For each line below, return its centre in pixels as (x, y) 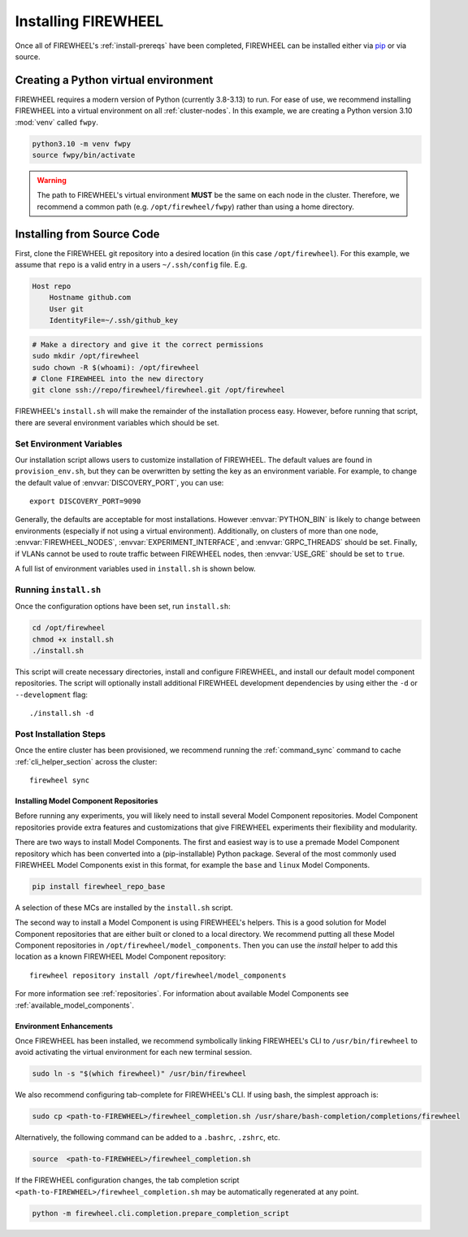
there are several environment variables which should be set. (117, 422)
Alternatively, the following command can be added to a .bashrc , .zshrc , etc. (147, 1138)
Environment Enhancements (64, 1026)
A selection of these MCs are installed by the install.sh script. (124, 908)
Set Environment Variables (69, 443)
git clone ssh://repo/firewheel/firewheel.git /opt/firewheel (158, 390)
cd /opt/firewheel (69, 628)
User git (67, 309)
